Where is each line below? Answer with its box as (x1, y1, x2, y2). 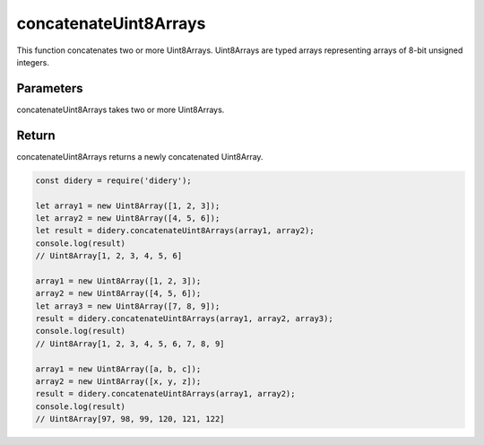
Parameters (16, 81, 83, 96)
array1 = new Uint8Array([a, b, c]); (35, 363, 202, 374)
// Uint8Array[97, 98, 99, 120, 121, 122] (35, 414, 225, 424)
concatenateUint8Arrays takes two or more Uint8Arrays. (16, 104, 225, 115)
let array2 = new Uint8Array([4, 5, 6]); (35, 213, 220, 223)
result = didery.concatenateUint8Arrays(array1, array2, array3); (35, 314, 333, 324)
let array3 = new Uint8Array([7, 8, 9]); (35, 301, 220, 311)
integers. (16, 57, 49, 67)
